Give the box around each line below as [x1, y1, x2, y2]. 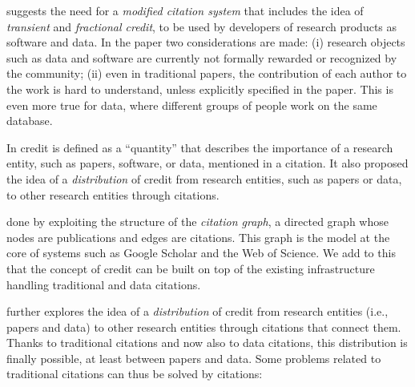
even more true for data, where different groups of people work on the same [6, 96, 377, 113]
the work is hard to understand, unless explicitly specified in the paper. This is [6, 80, 393, 97]
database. [6, 112, 53, 129]
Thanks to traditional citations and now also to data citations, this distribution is [6, 334, 408, 351]
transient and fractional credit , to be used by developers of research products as [6, 18, 397, 34]
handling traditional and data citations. [6, 276, 201, 292]
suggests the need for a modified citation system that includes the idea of [6, 2, 364, 18]
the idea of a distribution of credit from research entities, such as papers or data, [6, 170, 402, 187]
